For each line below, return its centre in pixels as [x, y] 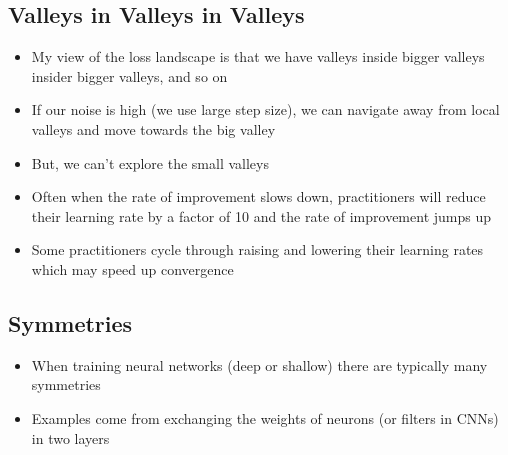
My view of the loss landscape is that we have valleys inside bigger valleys [258, 56]
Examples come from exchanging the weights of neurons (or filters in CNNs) [265, 417]
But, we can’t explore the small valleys [150, 162]
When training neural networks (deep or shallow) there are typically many [259, 364]
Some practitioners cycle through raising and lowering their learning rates [257, 249]
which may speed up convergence [132, 268]
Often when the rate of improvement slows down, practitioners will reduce [258, 196]
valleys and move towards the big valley [153, 128]
